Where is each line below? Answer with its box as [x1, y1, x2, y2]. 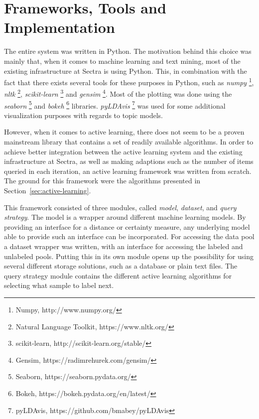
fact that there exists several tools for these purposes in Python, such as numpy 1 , [4, 76, 254, 87]
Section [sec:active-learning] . [4, 185, 91, 195]
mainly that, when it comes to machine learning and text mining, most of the [4, 55, 241, 66]
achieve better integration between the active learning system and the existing [4, 146, 243, 156]
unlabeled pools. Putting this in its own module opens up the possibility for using [4, 251, 254, 261]
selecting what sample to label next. [4, 280, 114, 290]
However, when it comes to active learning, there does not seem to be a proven [4, 127, 245, 137]
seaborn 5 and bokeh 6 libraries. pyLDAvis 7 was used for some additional [4, 99, 226, 111]
